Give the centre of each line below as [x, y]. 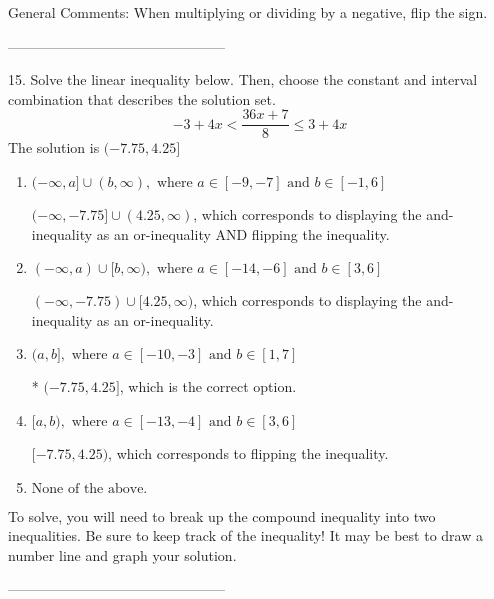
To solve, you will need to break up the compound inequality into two [222, 515]
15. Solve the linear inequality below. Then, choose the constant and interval [243, 79]
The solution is [54, 147]
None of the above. [89, 488]
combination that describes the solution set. [142, 98]
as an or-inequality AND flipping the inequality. [243, 233]
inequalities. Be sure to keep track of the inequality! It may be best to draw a [245, 535]
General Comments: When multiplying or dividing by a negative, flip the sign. [248, 12]
